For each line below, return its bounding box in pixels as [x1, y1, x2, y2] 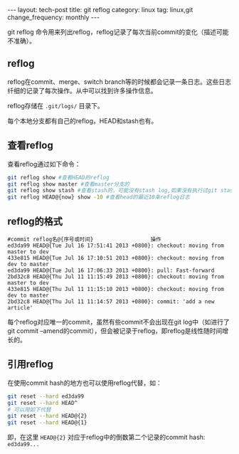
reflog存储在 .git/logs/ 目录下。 [7, 101, 105, 110]
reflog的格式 [7, 215, 63, 227]
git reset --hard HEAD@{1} [7, 419, 87, 426]
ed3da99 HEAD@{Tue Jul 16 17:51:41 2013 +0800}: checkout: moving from [7, 242, 224, 249]
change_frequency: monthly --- [7, 13, 100, 21]
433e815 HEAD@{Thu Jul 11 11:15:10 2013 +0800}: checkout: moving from [7, 285, 224, 292]
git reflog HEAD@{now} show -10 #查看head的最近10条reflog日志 [7, 194, 191, 201]
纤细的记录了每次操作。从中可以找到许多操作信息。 [7, 86, 157, 95]
